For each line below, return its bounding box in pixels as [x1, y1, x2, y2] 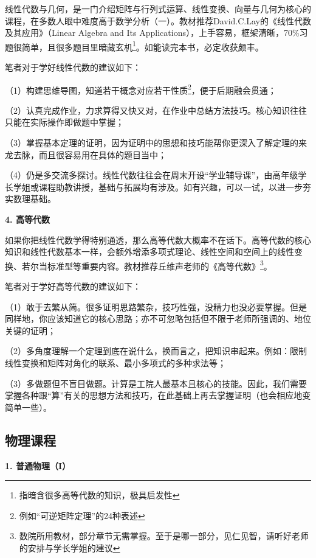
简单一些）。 [5, 400, 52, 413]
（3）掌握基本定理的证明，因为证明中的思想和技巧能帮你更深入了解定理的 [5, 136, 298, 149]
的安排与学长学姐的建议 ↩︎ [19, 541, 120, 554]
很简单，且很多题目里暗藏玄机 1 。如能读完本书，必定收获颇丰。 [13, 38, 264, 53]
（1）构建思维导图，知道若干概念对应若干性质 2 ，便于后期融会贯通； [5, 82, 276, 96]
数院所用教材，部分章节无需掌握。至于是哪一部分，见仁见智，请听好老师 [19, 529, 309, 542]
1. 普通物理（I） [5, 459, 70, 472]
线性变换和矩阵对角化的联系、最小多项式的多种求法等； [5, 357, 226, 369]
